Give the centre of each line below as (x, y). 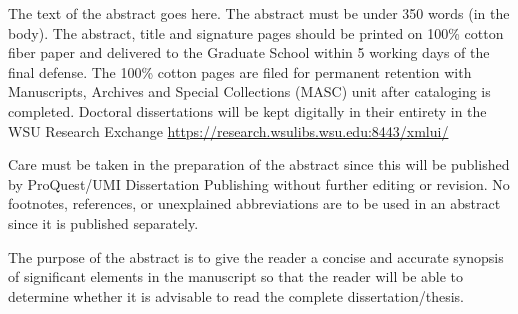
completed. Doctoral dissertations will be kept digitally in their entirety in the (247, 110)
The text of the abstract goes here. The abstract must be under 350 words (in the (259, 13)
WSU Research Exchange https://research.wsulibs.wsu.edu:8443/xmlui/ (228, 130)
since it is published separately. (103, 222)
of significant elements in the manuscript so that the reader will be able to (236, 276)
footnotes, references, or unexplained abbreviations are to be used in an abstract (254, 203)
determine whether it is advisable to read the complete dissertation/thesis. (236, 295)
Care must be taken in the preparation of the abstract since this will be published (259, 164)
